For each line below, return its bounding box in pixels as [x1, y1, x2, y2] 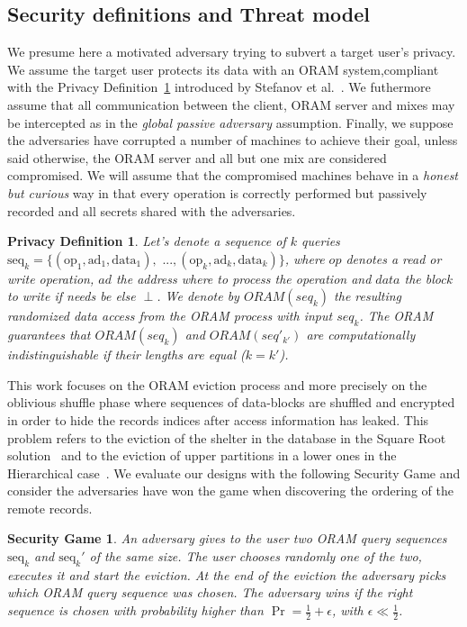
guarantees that [7, 325, 91, 344]
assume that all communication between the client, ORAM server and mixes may [7, 95, 455, 114]
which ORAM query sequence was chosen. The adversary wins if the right [7, 583, 413, 602]
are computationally [306, 325, 416, 344]
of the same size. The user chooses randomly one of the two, [89, 547, 422, 566]
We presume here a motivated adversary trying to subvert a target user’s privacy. [7, 42, 456, 61]
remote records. [7, 498, 93, 517]
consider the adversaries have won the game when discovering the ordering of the [7, 481, 454, 500]
